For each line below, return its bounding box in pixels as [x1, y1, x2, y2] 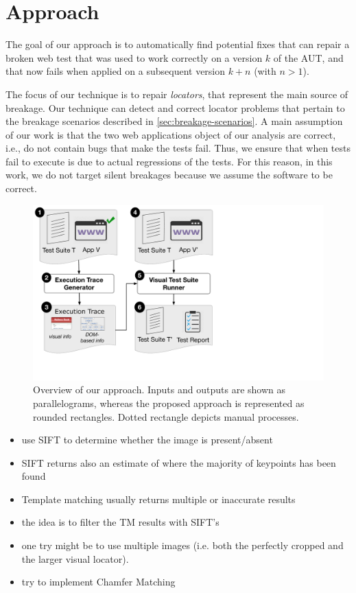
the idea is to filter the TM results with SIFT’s [21, 515, 219, 529]
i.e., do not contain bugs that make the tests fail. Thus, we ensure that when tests [5, 141, 351, 155]
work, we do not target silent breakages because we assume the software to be [5, 167, 333, 182]
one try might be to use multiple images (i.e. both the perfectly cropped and [21, 538, 344, 553]
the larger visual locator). [21, 551, 129, 566]
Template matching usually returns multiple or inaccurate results [21, 491, 296, 506]
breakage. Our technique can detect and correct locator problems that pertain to [5, 100, 345, 115]
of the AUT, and [273, 50, 344, 65]
